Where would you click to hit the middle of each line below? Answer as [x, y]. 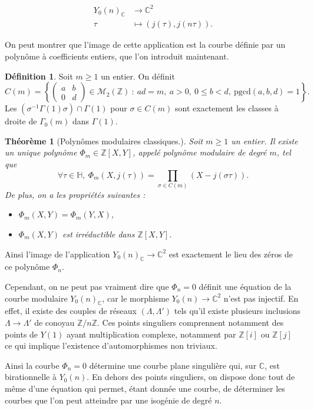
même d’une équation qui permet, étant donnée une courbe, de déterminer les [145, 388]
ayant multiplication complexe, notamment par [151, 334]
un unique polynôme [41, 152]
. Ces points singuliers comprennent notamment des [191, 322]
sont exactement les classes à [227, 108]
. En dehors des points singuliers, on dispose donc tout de [191, 377]
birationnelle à [31, 377]
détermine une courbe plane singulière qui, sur [173, 365]
